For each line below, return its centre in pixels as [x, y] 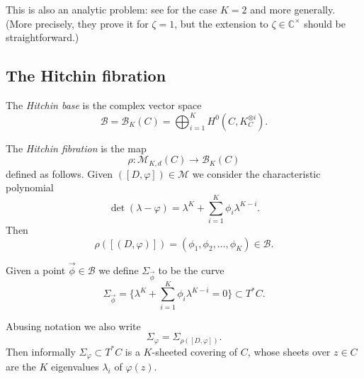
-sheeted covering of [195, 351]
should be [325, 23]
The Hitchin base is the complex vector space [104, 104]
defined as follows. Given [59, 173]
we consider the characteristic [256, 173]
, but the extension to [221, 23]
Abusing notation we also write [73, 326]
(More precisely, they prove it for [77, 23]
